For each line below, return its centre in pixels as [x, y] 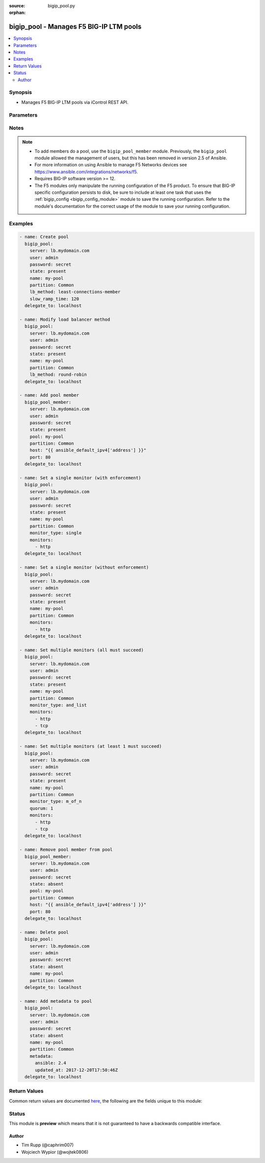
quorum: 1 [41, 808]
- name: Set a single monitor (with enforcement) [80, 478]
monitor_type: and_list [58, 705]
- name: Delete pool [44, 932]
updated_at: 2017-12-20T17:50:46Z [76, 1070]
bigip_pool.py [62, 6]
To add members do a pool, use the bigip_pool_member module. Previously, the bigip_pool [131, 151]
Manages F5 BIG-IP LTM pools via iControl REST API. [75, 102]
